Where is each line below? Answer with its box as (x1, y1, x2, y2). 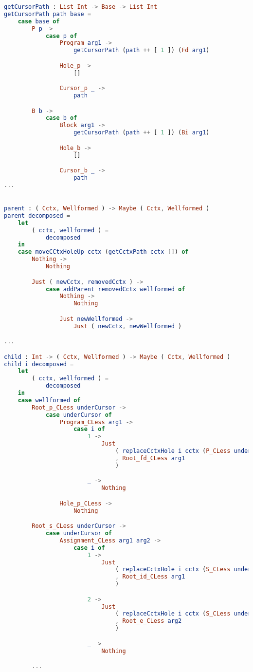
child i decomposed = (4, 360, 74, 368)
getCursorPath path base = (4, 10, 91, 18)
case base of (18, 18, 60, 25)
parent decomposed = (4, 212, 71, 219)
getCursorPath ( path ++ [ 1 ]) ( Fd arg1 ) (73, 47, 210, 54)
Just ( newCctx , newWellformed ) (73, 322, 182, 330)
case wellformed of (18, 396, 81, 404)
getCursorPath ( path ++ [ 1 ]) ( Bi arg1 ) (73, 129, 210, 136)
